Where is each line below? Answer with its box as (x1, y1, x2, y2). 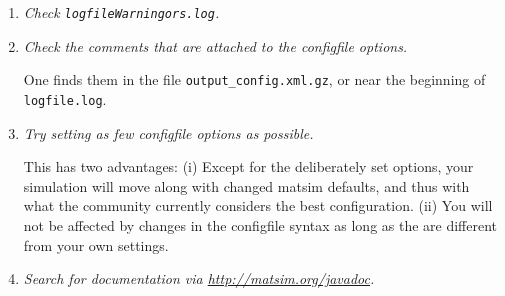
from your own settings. (23, 234, 169, 255)
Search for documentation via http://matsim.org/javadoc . (23, 268, 375, 289)
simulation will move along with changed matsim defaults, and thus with (23, 175, 470, 196)
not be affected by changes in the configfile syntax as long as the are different (23, 214, 498, 235)
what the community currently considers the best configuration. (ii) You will (23, 195, 493, 216)
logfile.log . (23, 88, 107, 109)
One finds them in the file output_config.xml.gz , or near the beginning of (23, 69, 486, 90)
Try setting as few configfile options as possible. (23, 122, 314, 143)
